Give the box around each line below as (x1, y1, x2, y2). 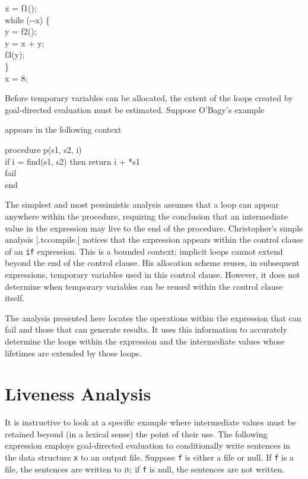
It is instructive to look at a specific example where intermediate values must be (5, 416, 296, 428)
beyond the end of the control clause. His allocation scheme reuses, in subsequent (5, 256, 300, 269)
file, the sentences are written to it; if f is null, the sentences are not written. (5, 462, 285, 475)
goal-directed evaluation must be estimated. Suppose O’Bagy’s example (5, 103, 265, 115)
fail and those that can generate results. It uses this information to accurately (5, 323, 287, 336)
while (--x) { (5, 13, 50, 26)
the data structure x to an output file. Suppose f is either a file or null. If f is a (5, 451, 294, 463)
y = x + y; (5, 36, 45, 49)
